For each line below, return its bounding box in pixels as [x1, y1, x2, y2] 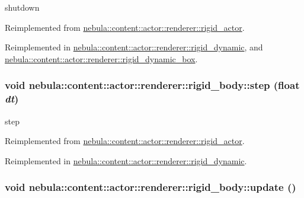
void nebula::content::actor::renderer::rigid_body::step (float [5, 78, 300, 92]
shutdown [5, 1, 40, 13]
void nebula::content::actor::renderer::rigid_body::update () [5, 180, 296, 194]
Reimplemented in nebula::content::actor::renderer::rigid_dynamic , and [5, 41, 263, 53]
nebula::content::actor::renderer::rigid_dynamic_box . [5, 52, 198, 65]
